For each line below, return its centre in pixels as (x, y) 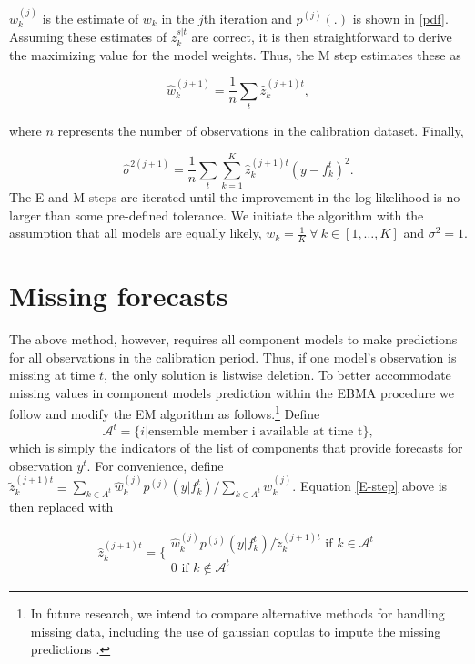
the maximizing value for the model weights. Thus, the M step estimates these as (235, 54)
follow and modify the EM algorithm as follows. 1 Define (165, 413)
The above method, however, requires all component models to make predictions (233, 339)
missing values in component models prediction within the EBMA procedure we (232, 392)
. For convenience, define (155, 465)
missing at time (52, 375)
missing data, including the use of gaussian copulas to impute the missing (236, 631)
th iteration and (248, 18)
